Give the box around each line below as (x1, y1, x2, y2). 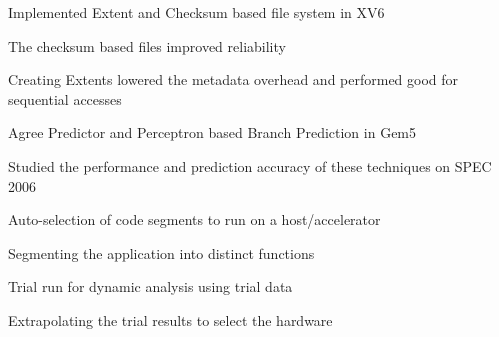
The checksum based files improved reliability (8, 35, 286, 56)
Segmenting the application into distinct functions (8, 242, 315, 263)
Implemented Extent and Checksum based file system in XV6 (8, 2, 385, 22)
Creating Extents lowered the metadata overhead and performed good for (8, 69, 459, 90)
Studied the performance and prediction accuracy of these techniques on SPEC (8, 155, 492, 176)
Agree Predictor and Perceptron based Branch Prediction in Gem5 (8, 122, 417, 143)
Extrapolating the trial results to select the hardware (8, 309, 333, 330)
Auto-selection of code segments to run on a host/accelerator (8, 209, 381, 230)
